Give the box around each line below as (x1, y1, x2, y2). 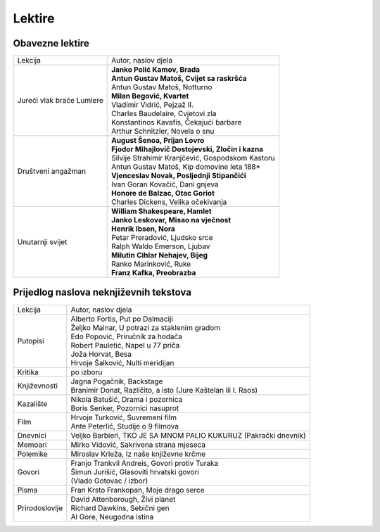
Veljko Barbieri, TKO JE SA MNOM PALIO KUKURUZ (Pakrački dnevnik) (70, 430, 306, 440)
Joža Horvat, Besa (70, 349, 132, 359)
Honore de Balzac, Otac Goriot (111, 189, 215, 198)
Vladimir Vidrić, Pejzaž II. (111, 100, 194, 110)
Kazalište (17, 398, 48, 408)
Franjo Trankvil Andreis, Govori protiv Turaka (70, 458, 219, 468)
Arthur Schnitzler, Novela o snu (111, 127, 215, 137)
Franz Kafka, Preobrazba (111, 268, 196, 278)
